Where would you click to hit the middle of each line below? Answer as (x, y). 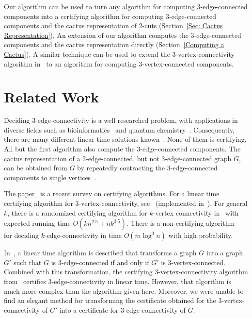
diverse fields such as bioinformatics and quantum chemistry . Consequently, (119, 129)
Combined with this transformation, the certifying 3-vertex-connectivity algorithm (126, 272)
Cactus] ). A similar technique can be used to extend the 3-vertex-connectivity (119, 54)
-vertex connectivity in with (196, 212)
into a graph (225, 253)
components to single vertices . (50, 177)
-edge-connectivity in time (83, 235)
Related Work (52, 97)
